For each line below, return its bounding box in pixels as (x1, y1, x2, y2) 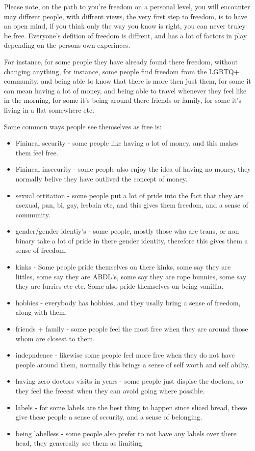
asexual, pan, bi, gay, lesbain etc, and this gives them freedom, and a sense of (15, 200, 248, 210)
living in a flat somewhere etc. (4, 104, 95, 115)
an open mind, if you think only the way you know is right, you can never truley (4, 21, 246, 31)
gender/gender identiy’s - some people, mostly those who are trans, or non (15, 226, 239, 236)
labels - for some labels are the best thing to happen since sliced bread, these (15, 402, 247, 412)
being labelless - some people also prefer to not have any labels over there (15, 428, 237, 438)
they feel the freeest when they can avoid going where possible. (15, 386, 205, 395)
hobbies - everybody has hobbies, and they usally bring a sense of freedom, (15, 297, 241, 307)
